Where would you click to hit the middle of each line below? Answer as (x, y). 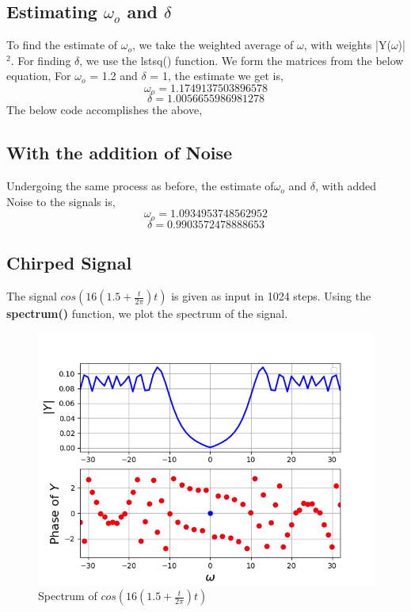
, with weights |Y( (347, 45)
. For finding (41, 60)
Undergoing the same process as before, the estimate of (140, 186)
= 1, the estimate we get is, (217, 76)
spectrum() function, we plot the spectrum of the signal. (147, 314)
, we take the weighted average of (213, 45)
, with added (346, 186)
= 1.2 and (114, 76)
